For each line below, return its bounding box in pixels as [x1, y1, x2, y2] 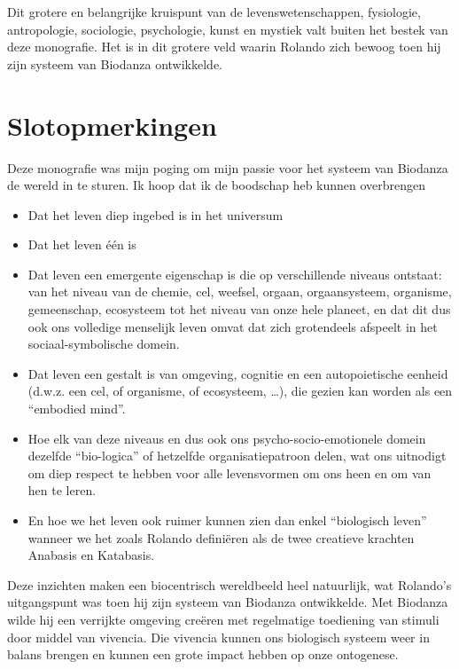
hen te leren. [27, 481, 97, 500]
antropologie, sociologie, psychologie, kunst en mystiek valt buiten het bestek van [7, 20, 448, 38]
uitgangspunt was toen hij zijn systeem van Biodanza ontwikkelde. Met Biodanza [7, 593, 448, 611]
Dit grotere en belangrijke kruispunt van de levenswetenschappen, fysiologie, [7, 3, 421, 20]
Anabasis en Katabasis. [27, 546, 155, 564]
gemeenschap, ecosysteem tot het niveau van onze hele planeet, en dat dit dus [27, 300, 451, 319]
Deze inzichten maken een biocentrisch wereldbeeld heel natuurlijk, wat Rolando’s [7, 575, 452, 594]
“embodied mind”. [27, 399, 126, 418]
